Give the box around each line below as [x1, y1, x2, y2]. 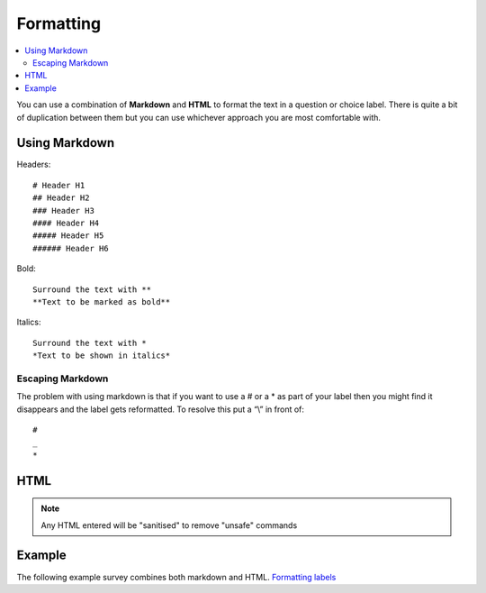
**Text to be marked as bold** [32, 296, 171, 306]
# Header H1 [32, 180, 85, 190]
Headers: [16, 159, 51, 170]
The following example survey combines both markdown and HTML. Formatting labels [16, 571, 337, 582]
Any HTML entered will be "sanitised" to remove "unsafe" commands [40, 519, 298, 531]
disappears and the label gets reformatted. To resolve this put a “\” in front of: [16, 404, 305, 415]
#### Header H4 [32, 217, 100, 228]
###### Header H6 [32, 243, 109, 253]
